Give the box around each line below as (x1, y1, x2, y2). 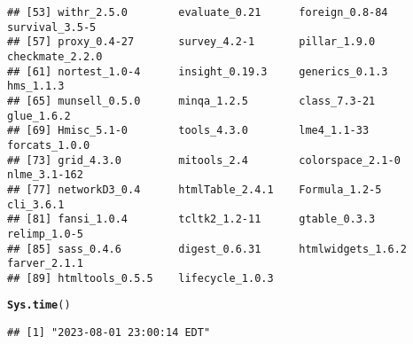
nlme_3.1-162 (7, 168, 83, 182)
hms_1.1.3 (7, 80, 65, 93)
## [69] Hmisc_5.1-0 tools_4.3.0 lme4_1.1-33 (7, 124, 370, 137)
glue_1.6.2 (7, 109, 71, 122)
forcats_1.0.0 (7, 138, 90, 152)
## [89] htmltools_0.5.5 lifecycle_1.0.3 (7, 271, 274, 285)
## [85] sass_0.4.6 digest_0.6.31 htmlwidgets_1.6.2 (7, 242, 408, 255)
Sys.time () (7, 299, 71, 312)
